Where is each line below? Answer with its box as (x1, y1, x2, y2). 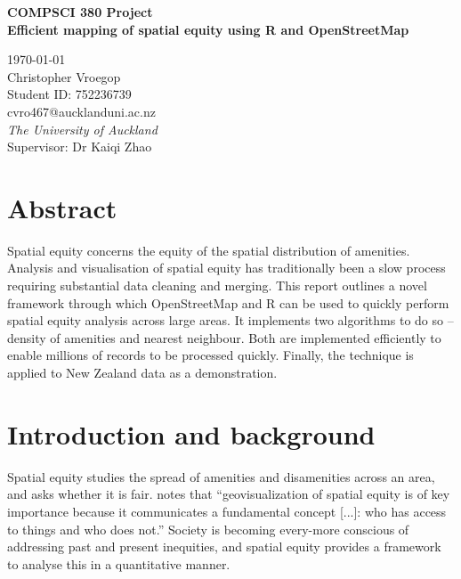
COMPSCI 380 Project (7, 3, 153, 20)
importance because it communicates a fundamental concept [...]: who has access (7, 502, 447, 520)
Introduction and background (7, 415, 376, 452)
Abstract (7, 189, 117, 225)
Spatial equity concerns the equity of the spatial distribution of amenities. (7, 241, 410, 259)
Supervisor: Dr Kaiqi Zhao (7, 137, 152, 156)
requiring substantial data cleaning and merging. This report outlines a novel (7, 276, 427, 295)
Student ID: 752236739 (7, 85, 132, 103)
